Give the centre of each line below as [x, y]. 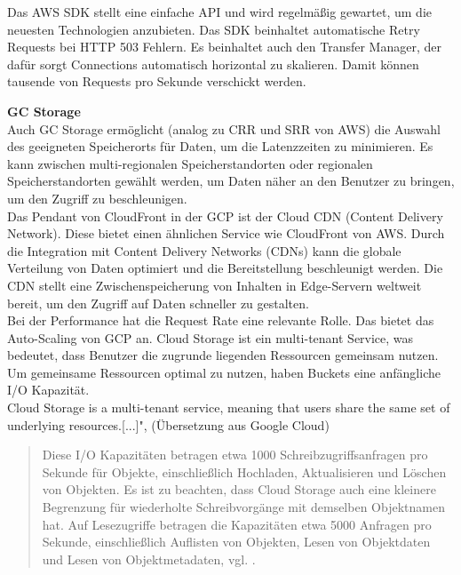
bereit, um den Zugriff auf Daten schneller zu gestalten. [158, 303]
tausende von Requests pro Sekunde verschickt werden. [157, 81]
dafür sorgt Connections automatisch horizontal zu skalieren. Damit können [213, 64]
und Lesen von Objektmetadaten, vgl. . [149, 559]
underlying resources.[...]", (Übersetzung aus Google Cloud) [168, 424]
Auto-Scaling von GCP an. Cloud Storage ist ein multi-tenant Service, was [211, 337]
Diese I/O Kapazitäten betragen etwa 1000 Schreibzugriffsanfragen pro [235, 455]
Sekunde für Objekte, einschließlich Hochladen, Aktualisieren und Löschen [244, 471]
